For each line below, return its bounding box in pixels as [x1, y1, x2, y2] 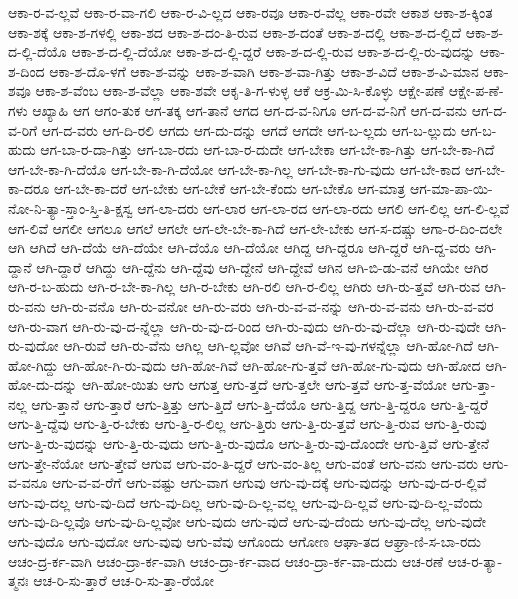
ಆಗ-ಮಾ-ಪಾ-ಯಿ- [410, 178, 493, 199]
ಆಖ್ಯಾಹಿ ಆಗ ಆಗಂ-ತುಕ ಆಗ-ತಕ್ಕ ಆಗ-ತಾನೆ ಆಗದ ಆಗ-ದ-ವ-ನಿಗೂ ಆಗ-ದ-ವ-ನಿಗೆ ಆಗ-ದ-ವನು [32, 99, 468, 120]
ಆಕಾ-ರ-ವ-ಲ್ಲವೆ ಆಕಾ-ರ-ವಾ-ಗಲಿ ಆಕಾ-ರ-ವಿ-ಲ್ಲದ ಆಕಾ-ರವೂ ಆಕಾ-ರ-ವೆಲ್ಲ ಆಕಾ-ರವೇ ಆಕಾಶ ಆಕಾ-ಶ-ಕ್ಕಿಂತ [8, 2, 493, 22]
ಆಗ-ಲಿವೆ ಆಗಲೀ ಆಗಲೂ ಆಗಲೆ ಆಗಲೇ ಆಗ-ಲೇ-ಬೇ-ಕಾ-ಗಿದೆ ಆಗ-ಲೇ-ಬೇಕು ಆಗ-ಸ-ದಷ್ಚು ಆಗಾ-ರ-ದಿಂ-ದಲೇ [8, 217, 503, 238]
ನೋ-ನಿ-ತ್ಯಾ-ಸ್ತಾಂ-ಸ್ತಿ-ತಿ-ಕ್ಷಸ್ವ [8, 197, 133, 218]
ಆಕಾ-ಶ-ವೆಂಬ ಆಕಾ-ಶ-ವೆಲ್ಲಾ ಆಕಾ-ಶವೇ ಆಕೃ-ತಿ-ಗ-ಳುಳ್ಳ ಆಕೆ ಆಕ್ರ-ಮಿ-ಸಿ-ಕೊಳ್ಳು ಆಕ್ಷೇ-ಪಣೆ [35, 80, 445, 101]
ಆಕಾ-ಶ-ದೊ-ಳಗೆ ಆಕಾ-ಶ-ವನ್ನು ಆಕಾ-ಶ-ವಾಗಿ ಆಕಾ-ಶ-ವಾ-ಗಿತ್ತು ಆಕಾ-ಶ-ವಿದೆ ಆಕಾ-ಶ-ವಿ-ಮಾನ [49, 60, 479, 81]
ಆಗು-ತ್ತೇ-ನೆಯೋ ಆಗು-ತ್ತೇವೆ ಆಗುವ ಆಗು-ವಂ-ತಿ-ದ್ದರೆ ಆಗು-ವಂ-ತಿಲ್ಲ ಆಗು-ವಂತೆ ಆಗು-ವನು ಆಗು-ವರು [8, 452, 478, 473]
